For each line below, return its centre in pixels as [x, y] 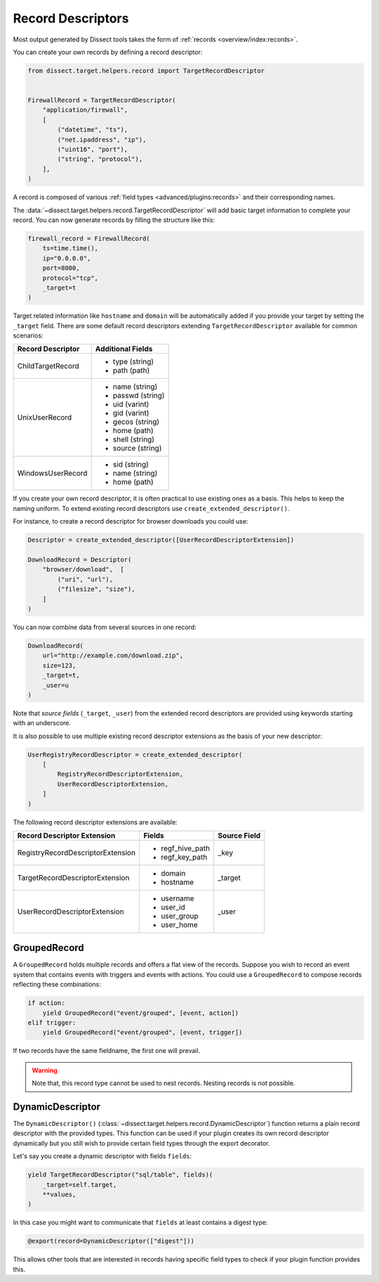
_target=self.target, [80, 1185]
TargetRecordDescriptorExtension [73, 877]
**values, [59, 1194]
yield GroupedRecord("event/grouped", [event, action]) [141, 1013]
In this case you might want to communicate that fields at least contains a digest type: [140, 1222]
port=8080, [61, 268]
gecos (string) [136, 422]
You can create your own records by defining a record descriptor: [108, 52]
